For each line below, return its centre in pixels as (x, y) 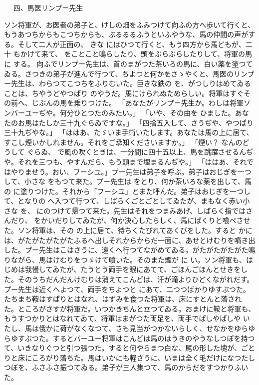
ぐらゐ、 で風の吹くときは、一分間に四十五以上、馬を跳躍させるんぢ (140, 152)
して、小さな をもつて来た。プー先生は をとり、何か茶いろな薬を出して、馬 (128, 181)
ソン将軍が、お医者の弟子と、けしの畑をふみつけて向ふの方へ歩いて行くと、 (129, 24)
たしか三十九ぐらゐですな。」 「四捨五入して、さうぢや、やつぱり (146, 122)
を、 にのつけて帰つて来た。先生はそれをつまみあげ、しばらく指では (133, 210)
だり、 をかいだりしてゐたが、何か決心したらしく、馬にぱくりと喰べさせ (130, 220)
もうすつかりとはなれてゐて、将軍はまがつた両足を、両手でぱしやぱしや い (127, 318)
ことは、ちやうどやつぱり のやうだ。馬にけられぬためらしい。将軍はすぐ (124, 93)
